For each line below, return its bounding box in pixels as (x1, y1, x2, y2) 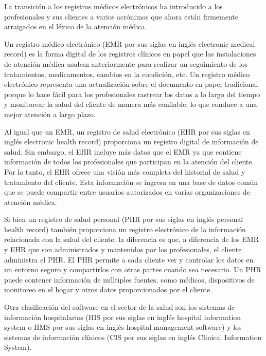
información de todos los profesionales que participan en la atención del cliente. (4, 156, 254, 167)
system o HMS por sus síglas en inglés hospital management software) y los (4, 322, 242, 332)
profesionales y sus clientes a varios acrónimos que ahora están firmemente (4, 11, 238, 22)
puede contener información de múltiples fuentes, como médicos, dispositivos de (4, 274, 255, 285)
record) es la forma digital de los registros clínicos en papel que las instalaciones (4, 48, 256, 59)
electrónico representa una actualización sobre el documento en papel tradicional (4, 79, 258, 89)
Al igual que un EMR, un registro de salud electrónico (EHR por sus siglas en (4, 126, 250, 137)
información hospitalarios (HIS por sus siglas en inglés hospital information (4, 311, 241, 322)
